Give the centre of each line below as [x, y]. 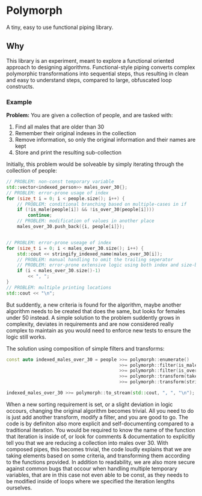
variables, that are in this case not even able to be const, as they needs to [97, 475]
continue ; [40, 215]
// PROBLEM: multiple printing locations [59, 287]
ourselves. [19, 488]
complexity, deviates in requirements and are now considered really [90, 324]
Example [19, 102]
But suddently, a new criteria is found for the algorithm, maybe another [94, 305]
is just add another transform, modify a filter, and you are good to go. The [97, 417]
